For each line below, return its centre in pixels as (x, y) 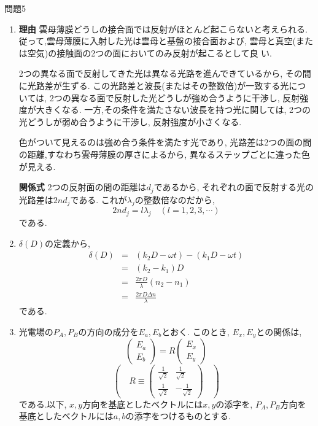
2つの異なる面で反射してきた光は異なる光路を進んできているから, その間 (165, 73)
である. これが (99, 199)
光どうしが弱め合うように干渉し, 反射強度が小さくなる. (130, 121)
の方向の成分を (108, 331)
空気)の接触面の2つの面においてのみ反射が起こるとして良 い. (149, 52)
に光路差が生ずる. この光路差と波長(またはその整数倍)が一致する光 (154, 85)
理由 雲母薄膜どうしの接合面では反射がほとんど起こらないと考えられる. (163, 29)
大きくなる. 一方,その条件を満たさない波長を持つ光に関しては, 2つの (173, 110)
